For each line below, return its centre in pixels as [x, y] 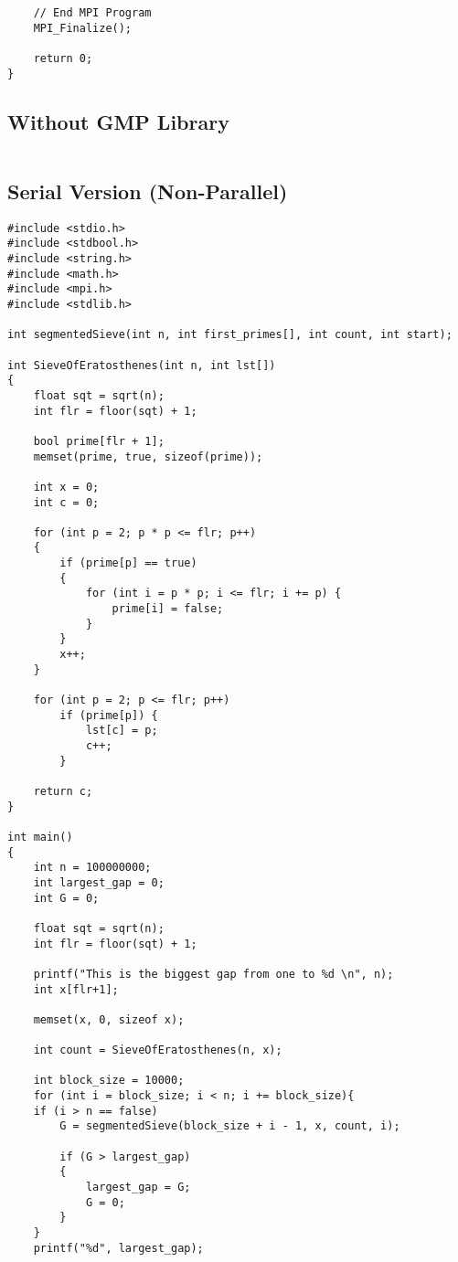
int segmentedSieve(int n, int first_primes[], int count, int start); [230, 335]
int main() [40, 837]
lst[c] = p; [122, 731]
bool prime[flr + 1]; [99, 441]
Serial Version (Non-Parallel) [148, 191]
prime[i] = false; [168, 609]
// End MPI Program [92, 13]
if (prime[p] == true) [128, 563]
